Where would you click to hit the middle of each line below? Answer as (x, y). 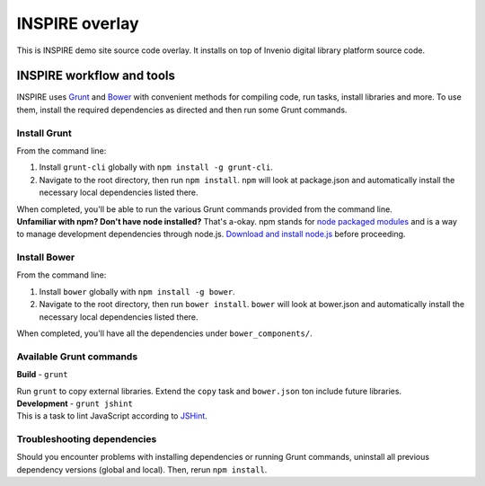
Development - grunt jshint (75, 403)
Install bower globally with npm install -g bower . (137, 291)
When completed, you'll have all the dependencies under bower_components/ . (165, 333)
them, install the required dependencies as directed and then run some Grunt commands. (182, 110)
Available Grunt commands (77, 357)
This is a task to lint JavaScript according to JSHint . (112, 416)
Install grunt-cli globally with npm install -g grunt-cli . (156, 167)
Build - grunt (42, 375)
